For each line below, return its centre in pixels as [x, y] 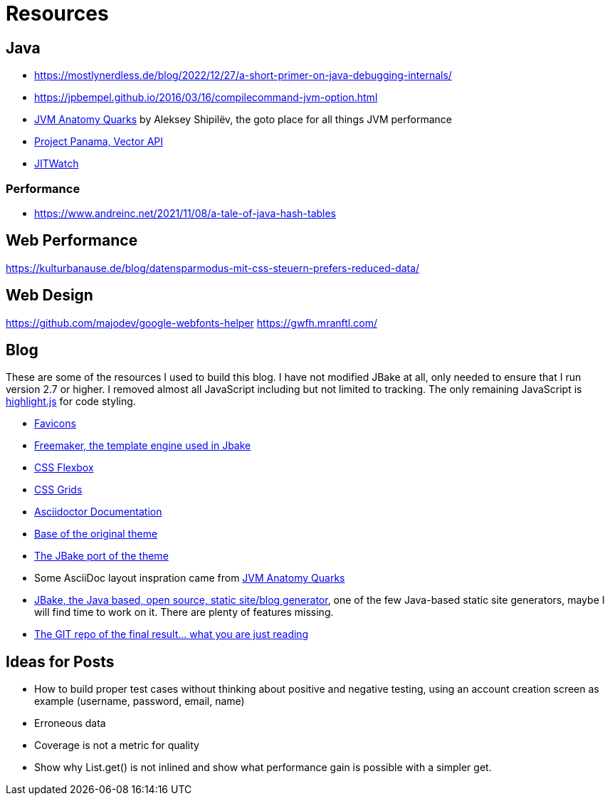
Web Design [49, 295]
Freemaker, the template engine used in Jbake [143, 446]
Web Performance [72, 241]
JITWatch [57, 164]
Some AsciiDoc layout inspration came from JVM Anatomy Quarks [190, 578]
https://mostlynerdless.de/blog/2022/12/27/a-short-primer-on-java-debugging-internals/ [243, 75]
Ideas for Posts [60, 661]
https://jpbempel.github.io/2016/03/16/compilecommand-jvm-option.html [206, 98]
